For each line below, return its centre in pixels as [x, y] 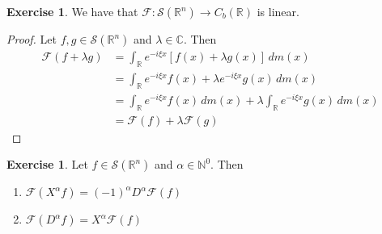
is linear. [278, 11]
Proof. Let [32, 39]
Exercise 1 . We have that [72, 11]
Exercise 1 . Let [47, 164]
